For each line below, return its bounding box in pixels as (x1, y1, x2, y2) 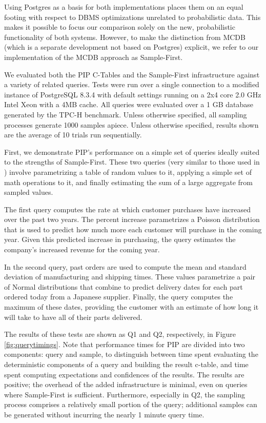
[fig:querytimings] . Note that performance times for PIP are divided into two (4, 338, 245, 349)
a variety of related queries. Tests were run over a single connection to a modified (4, 79, 259, 90)
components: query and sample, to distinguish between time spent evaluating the (4, 349, 258, 359)
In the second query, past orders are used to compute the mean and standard (4, 261, 247, 272)
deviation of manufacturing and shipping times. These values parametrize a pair (4, 271, 256, 282)
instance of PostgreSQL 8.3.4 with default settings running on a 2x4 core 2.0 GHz (4, 89, 261, 99)
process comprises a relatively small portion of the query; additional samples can (4, 399, 257, 410)
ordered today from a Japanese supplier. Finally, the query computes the (4, 291, 233, 302)
